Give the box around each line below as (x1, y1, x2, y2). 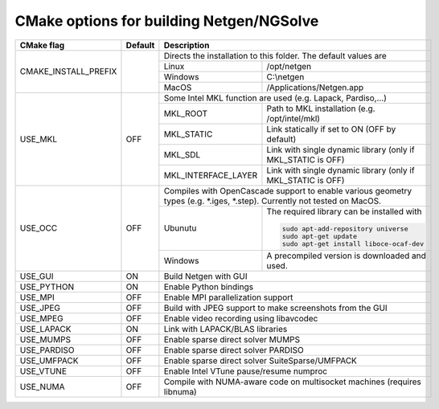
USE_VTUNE (19, 366, 68, 377)
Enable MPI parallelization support (163, 292, 293, 303)
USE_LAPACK (19, 324, 72, 335)
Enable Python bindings (163, 281, 253, 292)
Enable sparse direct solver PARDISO (163, 345, 305, 356)
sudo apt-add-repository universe (281, 225, 408, 233)
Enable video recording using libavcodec (163, 313, 318, 325)
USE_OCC (19, 223, 58, 234)
